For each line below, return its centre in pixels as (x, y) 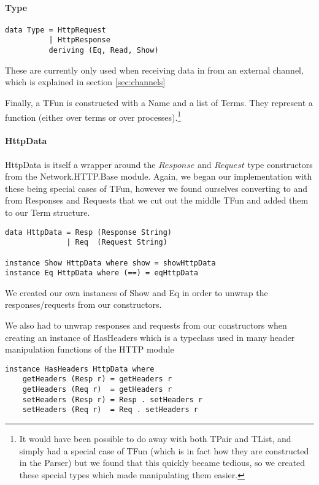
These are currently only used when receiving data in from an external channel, (154, 70)
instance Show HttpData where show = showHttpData (110, 263)
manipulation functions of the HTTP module (90, 349)
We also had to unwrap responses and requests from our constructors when (146, 325)
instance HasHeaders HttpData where (80, 369)
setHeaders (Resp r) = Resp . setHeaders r (113, 399)
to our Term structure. (48, 212)
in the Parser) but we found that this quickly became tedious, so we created (162, 463)
